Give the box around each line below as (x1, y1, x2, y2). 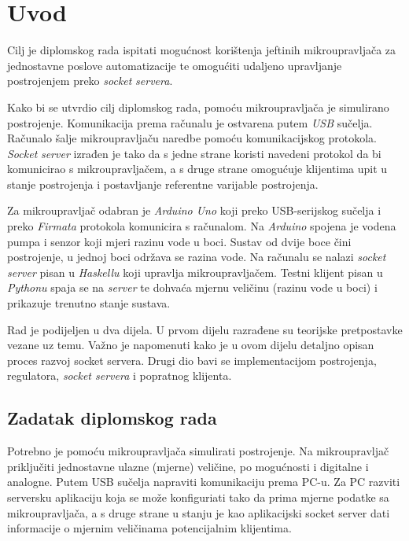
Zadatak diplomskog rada (7, 406, 217, 430)
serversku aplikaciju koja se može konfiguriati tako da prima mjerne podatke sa (7, 488, 389, 505)
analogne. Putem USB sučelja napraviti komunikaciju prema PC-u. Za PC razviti (7, 473, 400, 490)
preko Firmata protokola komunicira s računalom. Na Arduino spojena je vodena (7, 218, 396, 234)
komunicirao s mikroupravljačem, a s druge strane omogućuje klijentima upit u (7, 160, 388, 177)
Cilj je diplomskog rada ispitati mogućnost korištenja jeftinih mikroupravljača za (7, 42, 396, 58)
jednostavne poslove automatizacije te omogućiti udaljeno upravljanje (7, 57, 342, 73)
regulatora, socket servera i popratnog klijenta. (7, 367, 232, 384)
